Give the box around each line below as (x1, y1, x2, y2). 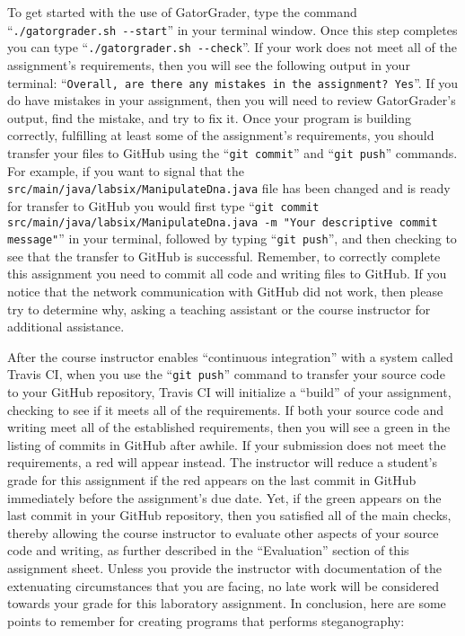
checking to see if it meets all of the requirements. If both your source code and (7, 400, 444, 419)
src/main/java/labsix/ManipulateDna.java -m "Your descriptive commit (7, 216, 438, 229)
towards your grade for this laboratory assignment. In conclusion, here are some (7, 594, 446, 613)
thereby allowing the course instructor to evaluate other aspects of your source (7, 523, 439, 542)
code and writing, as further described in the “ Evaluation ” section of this (7, 541, 409, 560)
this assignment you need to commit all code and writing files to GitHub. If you (7, 264, 447, 283)
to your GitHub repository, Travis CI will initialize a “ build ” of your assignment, (7, 383, 452, 402)
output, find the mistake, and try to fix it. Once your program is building (7, 108, 411, 127)
